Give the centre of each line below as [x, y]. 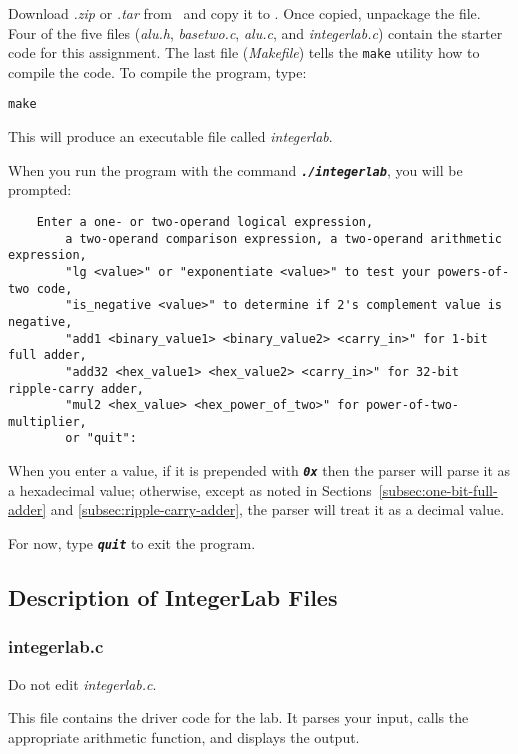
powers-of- [473, 271]
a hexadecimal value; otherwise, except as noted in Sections [190, 489]
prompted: [40, 189]
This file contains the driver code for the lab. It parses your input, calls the [238, 717]
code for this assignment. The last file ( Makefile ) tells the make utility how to [244, 52]
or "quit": [101, 438]
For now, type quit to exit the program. [132, 542]
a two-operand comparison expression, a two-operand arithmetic [283, 238]
